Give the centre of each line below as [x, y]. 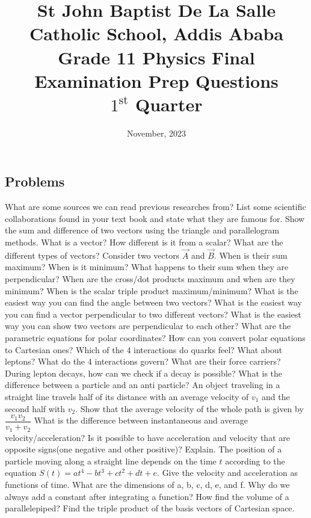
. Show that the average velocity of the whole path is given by [189, 408]
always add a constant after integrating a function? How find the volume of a [147, 496]
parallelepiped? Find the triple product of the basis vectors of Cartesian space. [150, 508]
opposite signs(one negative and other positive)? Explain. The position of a [143, 449]
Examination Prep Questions [156, 80]
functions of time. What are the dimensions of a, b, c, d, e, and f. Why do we [147, 485]
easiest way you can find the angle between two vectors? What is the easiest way [153, 302]
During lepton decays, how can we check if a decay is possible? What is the [144, 373]
